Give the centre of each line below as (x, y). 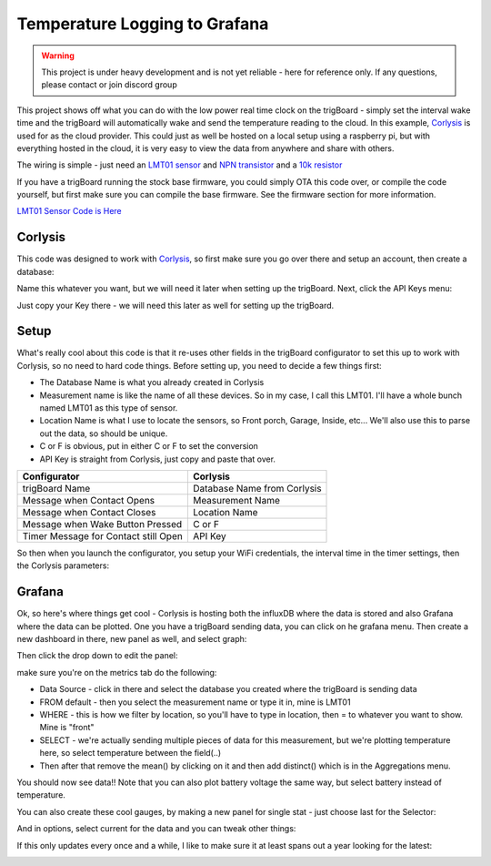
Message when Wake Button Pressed (102, 524)
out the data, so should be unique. (104, 433)
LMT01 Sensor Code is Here (69, 211)
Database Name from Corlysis (257, 488)
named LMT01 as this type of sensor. (109, 408)
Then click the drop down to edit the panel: (97, 656)
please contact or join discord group (109, 85)
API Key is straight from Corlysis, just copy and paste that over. (158, 459)
